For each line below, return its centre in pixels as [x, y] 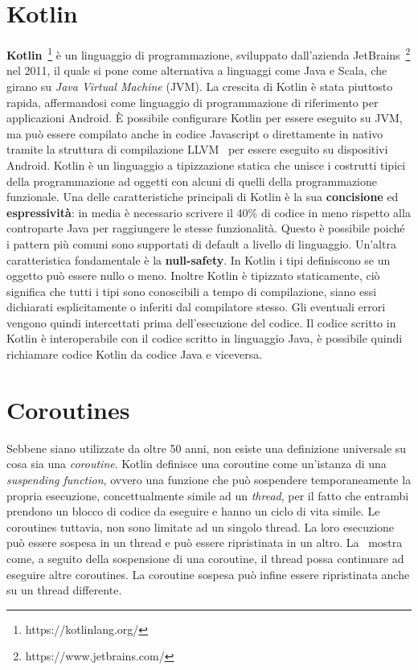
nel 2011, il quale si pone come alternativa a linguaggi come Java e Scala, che [197, 70]
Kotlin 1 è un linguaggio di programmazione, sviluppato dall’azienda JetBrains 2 [209, 53]
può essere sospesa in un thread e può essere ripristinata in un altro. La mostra [205, 543]
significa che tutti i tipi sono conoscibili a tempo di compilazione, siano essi [192, 291]
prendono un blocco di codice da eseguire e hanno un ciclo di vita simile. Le [193, 511]
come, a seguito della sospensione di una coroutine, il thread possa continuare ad [205, 558]
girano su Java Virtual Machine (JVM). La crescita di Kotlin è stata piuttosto [200, 86]
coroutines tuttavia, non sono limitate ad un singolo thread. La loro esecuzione [201, 526]
